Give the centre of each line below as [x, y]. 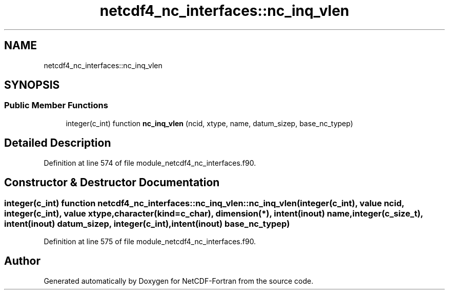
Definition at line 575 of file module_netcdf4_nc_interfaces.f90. [150, 241]
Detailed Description [58, 143]
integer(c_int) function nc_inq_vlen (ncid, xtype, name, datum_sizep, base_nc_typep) [209, 123]
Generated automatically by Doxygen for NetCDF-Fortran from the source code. [179, 281]
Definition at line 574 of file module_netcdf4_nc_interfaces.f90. [150, 163]
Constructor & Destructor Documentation [112, 183]
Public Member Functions [56, 105]
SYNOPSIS [32, 85]
